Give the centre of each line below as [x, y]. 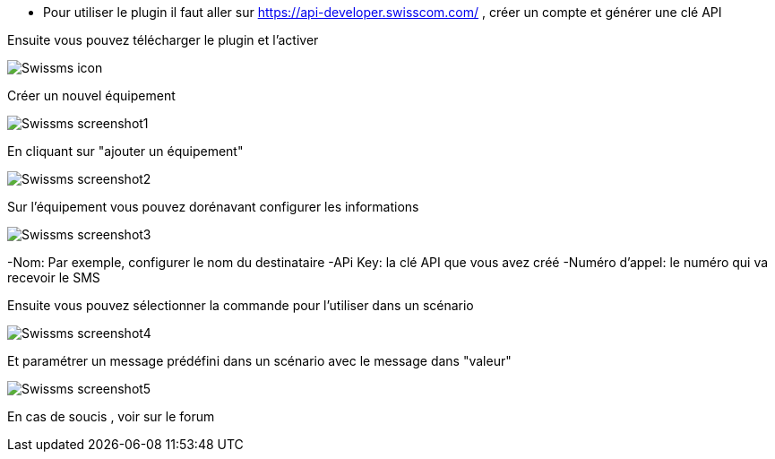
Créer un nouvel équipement [91, 95]
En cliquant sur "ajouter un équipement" [125, 151]
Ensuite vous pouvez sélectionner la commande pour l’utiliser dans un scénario [241, 305]
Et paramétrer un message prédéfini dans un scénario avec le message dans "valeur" [259, 361]
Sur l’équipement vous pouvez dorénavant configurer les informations [213, 207]
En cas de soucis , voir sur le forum [111, 416]
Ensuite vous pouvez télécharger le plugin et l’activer [163, 40]
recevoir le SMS [54, 277]
